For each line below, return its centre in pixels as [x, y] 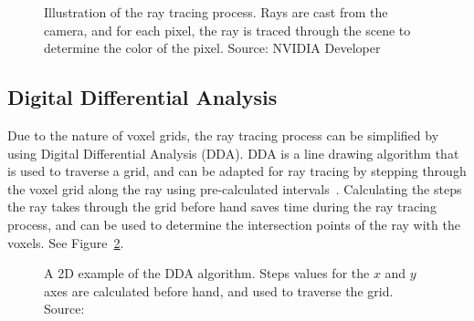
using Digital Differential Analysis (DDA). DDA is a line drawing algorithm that [233, 153]
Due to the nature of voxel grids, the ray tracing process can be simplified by [223, 135]
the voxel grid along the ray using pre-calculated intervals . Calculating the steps [235, 188]
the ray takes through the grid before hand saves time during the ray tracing [222, 207]
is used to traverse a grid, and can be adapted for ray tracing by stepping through [237, 171]
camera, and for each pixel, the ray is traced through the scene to [227, 30]
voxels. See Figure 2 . [66, 242]
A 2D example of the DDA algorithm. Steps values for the [207, 273]
